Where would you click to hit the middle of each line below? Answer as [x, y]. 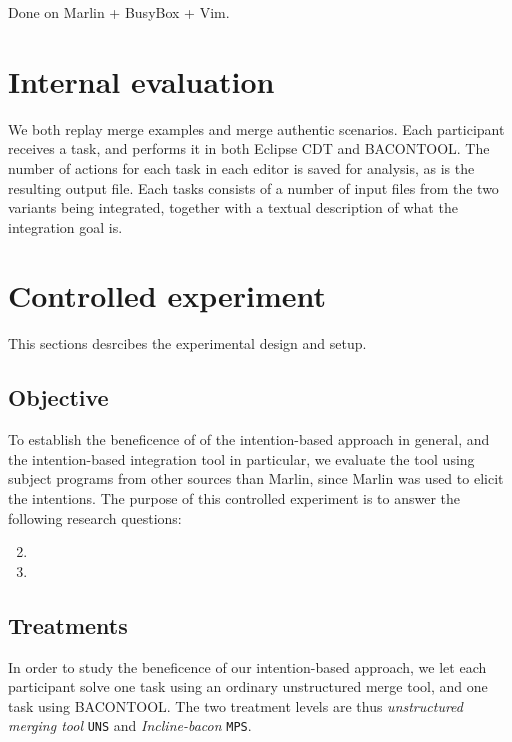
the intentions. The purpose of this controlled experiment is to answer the [234, 497]
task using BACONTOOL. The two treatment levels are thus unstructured [235, 705]
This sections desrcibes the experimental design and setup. [187, 343]
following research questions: [95, 517]
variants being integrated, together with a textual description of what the [233, 207]
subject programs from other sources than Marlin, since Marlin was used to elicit [256, 478]
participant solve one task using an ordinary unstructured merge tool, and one [248, 686]
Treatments [68, 624]
